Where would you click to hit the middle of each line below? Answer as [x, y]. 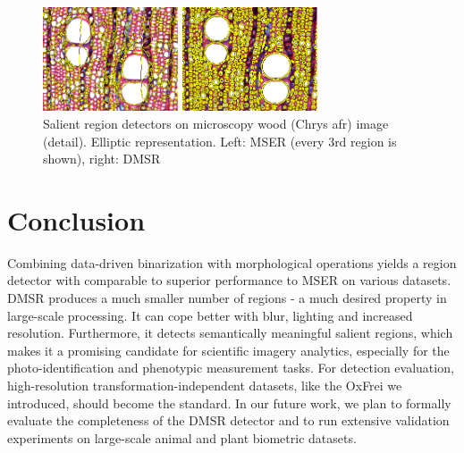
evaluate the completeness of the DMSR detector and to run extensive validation [228, 420]
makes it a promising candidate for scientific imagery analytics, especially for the [228, 350]
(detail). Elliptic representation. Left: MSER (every [184, 141]
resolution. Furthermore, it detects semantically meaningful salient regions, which [230, 333]
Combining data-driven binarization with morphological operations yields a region [232, 262]
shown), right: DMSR [102, 159]
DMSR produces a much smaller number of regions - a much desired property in [227, 298]
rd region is [366, 141]
